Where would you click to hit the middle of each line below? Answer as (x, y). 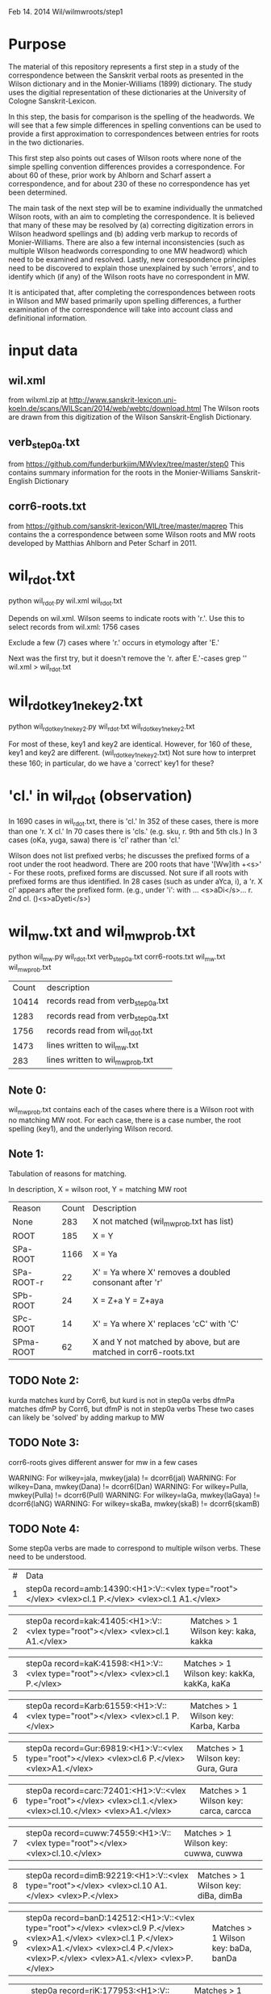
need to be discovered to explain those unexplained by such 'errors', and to (134, 268)
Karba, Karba (215, 1726)
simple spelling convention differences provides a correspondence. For (127, 166)
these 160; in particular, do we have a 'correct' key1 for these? (111, 763)
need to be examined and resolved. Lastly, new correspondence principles (132, 259)
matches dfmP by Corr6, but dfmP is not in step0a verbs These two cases (131, 1408)
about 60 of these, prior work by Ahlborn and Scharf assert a (110, 175)
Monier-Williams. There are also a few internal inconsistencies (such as (127, 242)
